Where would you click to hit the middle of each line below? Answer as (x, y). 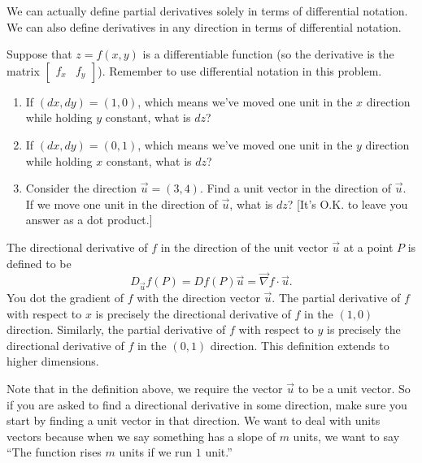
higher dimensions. (53, 361)
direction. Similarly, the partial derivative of (116, 329)
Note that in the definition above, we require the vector (145, 389)
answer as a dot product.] (89, 220)
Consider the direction (81, 188)
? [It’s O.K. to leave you (348, 203)
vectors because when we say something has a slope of (141, 436)
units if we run (156, 452)
